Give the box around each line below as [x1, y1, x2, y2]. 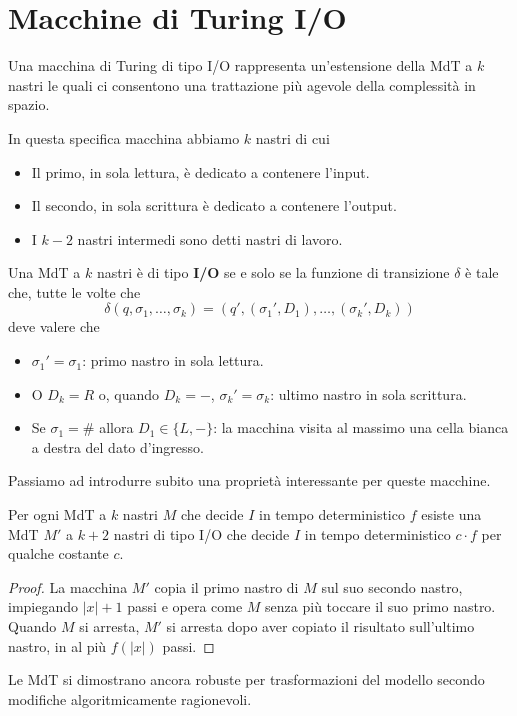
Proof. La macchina [8, 576, 128, 597]
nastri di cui [255, 127, 330, 148]
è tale [465, 262, 499, 283]
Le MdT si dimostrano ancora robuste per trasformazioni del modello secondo [8, 669, 485, 690]
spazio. [8, 94, 50, 115]
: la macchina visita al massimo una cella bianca [213, 417, 509, 438]
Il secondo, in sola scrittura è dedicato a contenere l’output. [31, 195, 397, 216]
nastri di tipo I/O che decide [113, 523, 290, 544]
